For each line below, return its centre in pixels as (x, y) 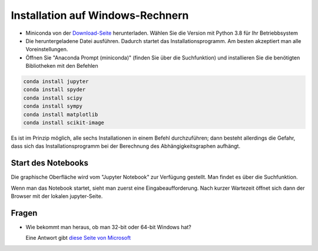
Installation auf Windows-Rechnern (100, 15)
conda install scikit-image (64, 123)
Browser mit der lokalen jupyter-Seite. (57, 196)
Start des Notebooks (49, 163)
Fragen (24, 213)
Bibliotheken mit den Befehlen (62, 66)
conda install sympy (53, 106)
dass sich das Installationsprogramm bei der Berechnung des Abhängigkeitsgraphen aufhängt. (126, 146)
